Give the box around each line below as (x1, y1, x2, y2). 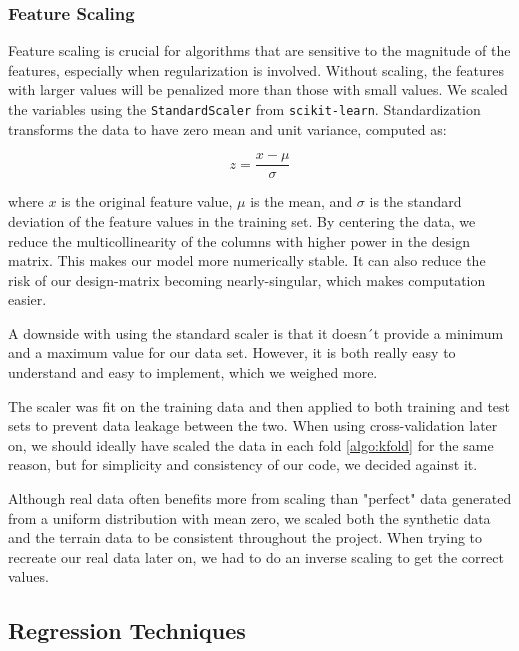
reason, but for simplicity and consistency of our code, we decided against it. (8, 454, 478, 475)
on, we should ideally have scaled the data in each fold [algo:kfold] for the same (8, 434, 494, 455)
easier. (8, 289, 47, 310)
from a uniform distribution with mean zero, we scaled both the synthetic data (8, 507, 491, 528)
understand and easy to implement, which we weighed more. (8, 362, 378, 383)
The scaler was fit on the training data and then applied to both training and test (8, 395, 511, 416)
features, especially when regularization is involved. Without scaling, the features (8, 59, 505, 80)
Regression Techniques (8, 615, 246, 646)
